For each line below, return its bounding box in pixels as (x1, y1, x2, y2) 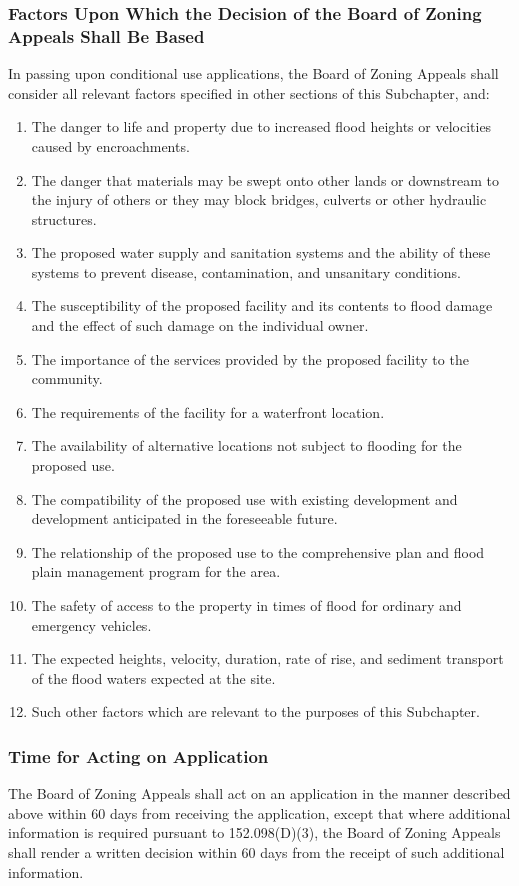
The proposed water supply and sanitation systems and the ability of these (31, 242, 491, 263)
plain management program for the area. (31, 561, 281, 582)
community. (31, 368, 103, 389)
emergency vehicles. (31, 614, 152, 635)
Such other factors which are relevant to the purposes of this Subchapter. (31, 701, 480, 722)
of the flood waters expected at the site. (31, 667, 276, 688)
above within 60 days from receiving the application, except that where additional (8, 802, 511, 823)
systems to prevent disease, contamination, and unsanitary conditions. (31, 261, 461, 282)
